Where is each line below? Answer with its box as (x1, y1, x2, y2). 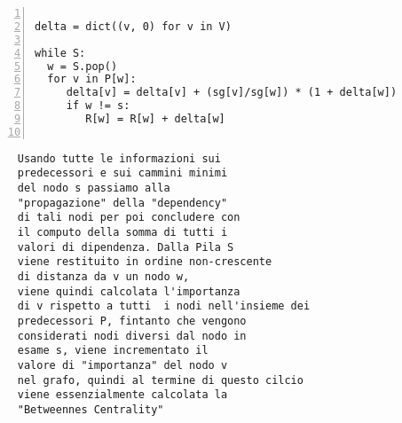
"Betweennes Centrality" (17, 403, 164, 416)
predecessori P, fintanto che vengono (17, 314, 247, 327)
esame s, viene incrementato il (17, 344, 209, 357)
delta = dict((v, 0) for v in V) (35, 20, 232, 33)
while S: (35, 46, 86, 59)
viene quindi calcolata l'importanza (17, 285, 240, 298)
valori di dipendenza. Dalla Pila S (17, 240, 234, 254)
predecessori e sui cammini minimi (17, 167, 228, 180)
